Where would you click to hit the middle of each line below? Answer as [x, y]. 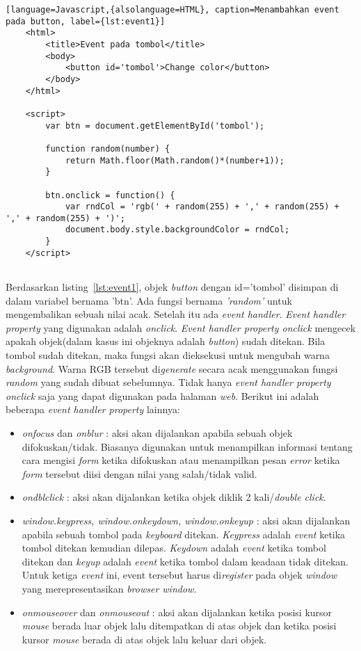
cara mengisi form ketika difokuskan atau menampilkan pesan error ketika [181, 460]
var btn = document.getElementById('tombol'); [155, 126]
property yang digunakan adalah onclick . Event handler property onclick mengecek [181, 327]
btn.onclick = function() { [110, 195]
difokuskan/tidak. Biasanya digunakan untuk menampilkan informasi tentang [187, 446]
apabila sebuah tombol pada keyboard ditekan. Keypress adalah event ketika [184, 534]
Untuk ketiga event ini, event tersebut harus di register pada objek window [179, 575]
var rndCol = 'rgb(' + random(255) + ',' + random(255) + [202, 207]
